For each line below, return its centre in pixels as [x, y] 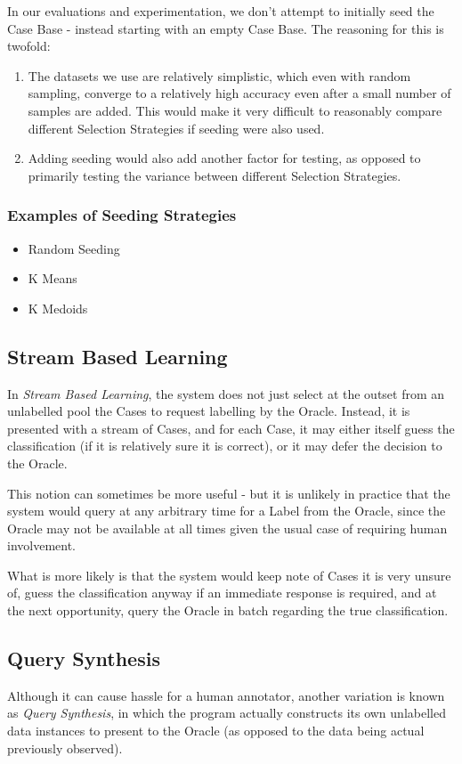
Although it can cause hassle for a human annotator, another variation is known [226, 695]
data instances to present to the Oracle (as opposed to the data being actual [216, 731]
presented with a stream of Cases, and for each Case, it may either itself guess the [231, 428]
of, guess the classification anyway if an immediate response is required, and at [222, 593]
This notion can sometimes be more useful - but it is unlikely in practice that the [229, 493]
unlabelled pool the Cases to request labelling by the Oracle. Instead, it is [209, 411]
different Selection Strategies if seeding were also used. [176, 128]
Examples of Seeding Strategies [122, 215]
